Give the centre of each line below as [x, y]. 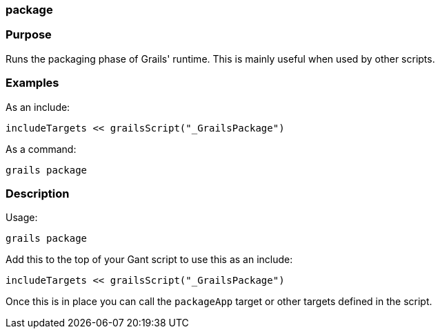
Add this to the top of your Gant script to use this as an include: [149, 260]
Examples [32, 83]
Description [38, 193]
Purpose [29, 35]
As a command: [41, 149]
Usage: [22, 218]
